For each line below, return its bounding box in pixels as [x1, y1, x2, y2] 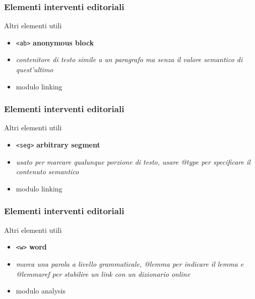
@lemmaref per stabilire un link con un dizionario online [16, 268, 190, 279]
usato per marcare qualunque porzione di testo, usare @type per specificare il [16, 156, 250, 167]
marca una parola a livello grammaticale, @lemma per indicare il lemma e [16, 258, 244, 269]
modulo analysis [16, 285, 66, 296]
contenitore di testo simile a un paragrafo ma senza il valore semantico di [16, 54, 243, 65]
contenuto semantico [16, 166, 79, 177]
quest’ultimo [16, 64, 53, 75]
